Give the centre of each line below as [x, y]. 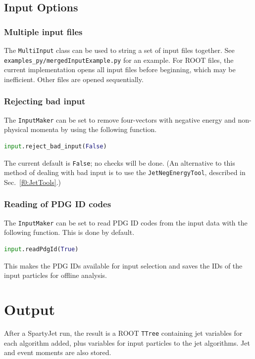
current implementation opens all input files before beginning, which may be [120, 69]
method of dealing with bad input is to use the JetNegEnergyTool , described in [125, 172]
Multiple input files [43, 31]
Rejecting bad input [45, 101]
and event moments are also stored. [58, 352]
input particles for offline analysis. [55, 275]
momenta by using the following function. [94, 129]
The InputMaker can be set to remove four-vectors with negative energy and [120, 119]
